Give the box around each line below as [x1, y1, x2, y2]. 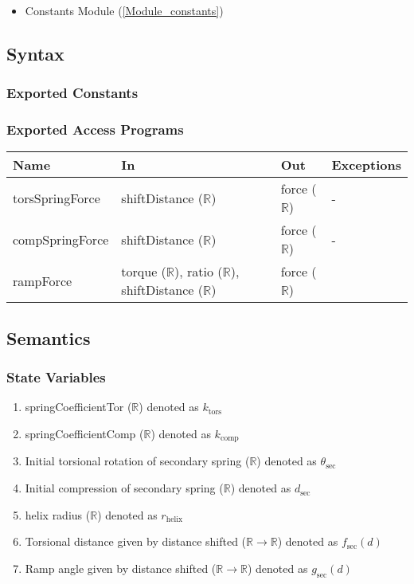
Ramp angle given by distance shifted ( [25, 559, 217, 576]
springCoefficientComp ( [25, 425, 144, 442]
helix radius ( [25, 506, 91, 523]
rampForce [13, 271, 72, 290]
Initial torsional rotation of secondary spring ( [25, 453, 250, 469]
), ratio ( [174, 262, 223, 281]
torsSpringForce [13, 188, 100, 207]
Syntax [6, 41, 64, 65]
